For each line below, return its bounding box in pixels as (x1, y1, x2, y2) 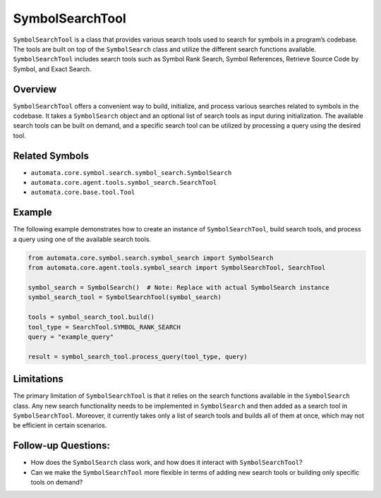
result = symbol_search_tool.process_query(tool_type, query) (28, 353, 248, 360)
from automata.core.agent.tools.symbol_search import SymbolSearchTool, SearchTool (28, 264, 326, 272)
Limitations (13, 373, 64, 385)
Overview (13, 83, 57, 95)
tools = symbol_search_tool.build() (28, 313, 155, 321)
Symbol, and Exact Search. (13, 64, 92, 73)
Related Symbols (13, 150, 90, 162)
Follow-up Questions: (13, 439, 111, 451)
